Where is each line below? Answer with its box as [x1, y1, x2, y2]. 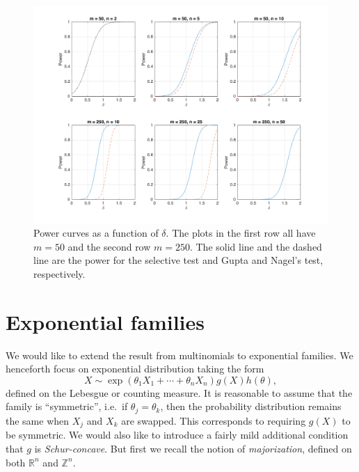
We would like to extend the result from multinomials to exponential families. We [6, 347, 353, 362]
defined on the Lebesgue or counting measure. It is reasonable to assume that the [6, 385, 353, 400]
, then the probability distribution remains [160, 399, 342, 414]
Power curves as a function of [33, 226, 159, 240]
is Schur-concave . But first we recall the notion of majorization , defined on [34, 441, 352, 455]
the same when [6, 413, 70, 427]
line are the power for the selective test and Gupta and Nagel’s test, [33, 253, 324, 267]
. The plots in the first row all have [166, 226, 316, 240]
